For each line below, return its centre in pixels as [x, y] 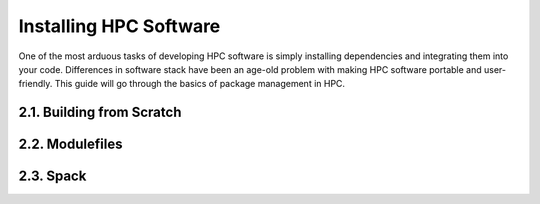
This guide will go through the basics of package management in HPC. [199, 84]
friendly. [35, 84]
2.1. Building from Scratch [100, 112]
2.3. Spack [52, 176]
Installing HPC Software [119, 26]
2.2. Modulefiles [70, 144]
